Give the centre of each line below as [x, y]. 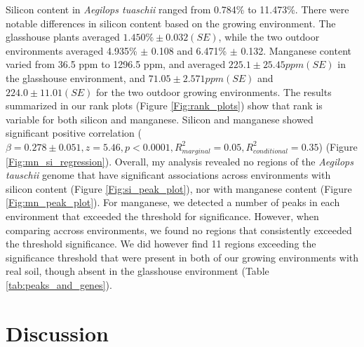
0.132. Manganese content [296, 50]
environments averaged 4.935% [72, 50]
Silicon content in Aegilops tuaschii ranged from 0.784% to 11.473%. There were [177, 9]
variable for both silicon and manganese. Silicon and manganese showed [160, 119]
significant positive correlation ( [74, 133]
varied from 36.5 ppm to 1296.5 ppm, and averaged [116, 64]
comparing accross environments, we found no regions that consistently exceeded [179, 230]
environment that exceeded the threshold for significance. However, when [162, 216]
